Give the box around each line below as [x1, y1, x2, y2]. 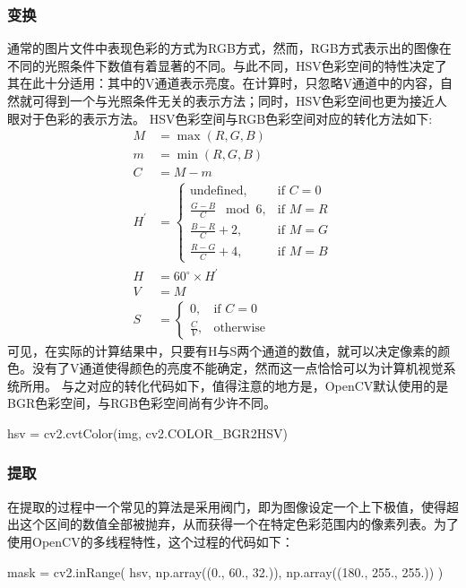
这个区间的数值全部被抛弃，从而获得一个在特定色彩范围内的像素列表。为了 [19, 514, 459, 533]
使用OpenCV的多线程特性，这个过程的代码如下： [7, 532, 294, 550]
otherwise [213, 322, 266, 335]
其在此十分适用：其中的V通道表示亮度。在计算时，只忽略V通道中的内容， [7, 73, 440, 92]
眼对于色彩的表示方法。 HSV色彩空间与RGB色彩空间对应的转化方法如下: [7, 108, 433, 127]
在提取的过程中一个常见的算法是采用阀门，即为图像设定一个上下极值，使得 [7, 497, 446, 515]
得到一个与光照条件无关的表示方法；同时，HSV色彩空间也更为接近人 [44, 91, 447, 109]
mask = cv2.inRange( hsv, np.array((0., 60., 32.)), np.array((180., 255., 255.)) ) [7, 562, 444, 581]
